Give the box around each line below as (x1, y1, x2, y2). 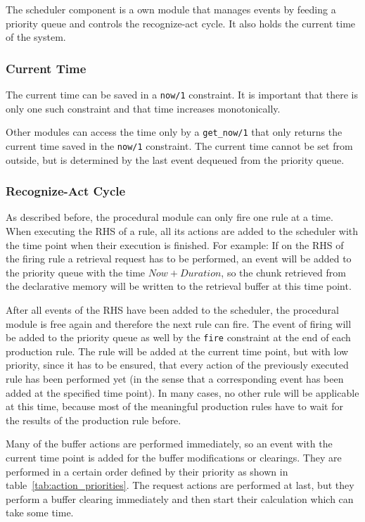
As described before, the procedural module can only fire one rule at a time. (6, 210, 333, 224)
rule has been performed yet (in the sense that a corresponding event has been (6, 371, 344, 386)
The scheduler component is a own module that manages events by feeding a (6, 2, 336, 16)
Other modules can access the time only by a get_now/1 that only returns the (6, 125, 342, 139)
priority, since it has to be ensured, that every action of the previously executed (6, 357, 349, 372)
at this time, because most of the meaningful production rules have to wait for (6, 399, 343, 414)
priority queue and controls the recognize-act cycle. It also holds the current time (6, 15, 356, 30)
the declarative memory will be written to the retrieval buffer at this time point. (6, 279, 352, 293)
